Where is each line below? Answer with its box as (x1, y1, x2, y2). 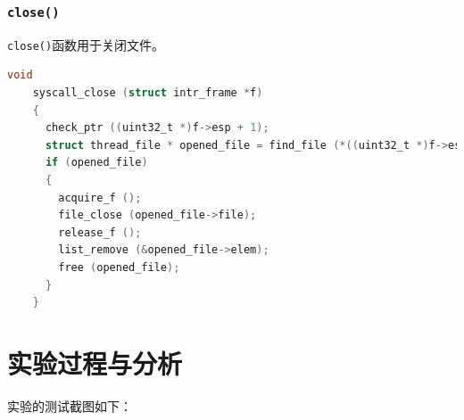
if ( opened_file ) (45, 156, 148, 169)
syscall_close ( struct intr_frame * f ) (32, 86, 263, 100)
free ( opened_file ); (58, 260, 180, 274)
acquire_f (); (58, 191, 142, 204)
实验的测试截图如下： (7, 396, 132, 415)
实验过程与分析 (7, 344, 183, 381)
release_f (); (58, 226, 142, 239)
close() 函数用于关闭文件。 (7, 35, 165, 54)
